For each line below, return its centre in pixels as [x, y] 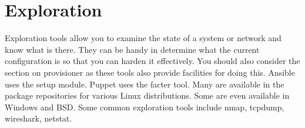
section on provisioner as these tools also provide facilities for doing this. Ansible [150, 72]
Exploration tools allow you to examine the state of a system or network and [143, 38]
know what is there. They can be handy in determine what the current [132, 49]
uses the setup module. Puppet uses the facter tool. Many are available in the [145, 84]
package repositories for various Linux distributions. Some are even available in [147, 95]
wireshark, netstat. [38, 118]
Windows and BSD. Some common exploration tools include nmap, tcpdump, [145, 107]
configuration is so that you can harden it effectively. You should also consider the [152, 61]
